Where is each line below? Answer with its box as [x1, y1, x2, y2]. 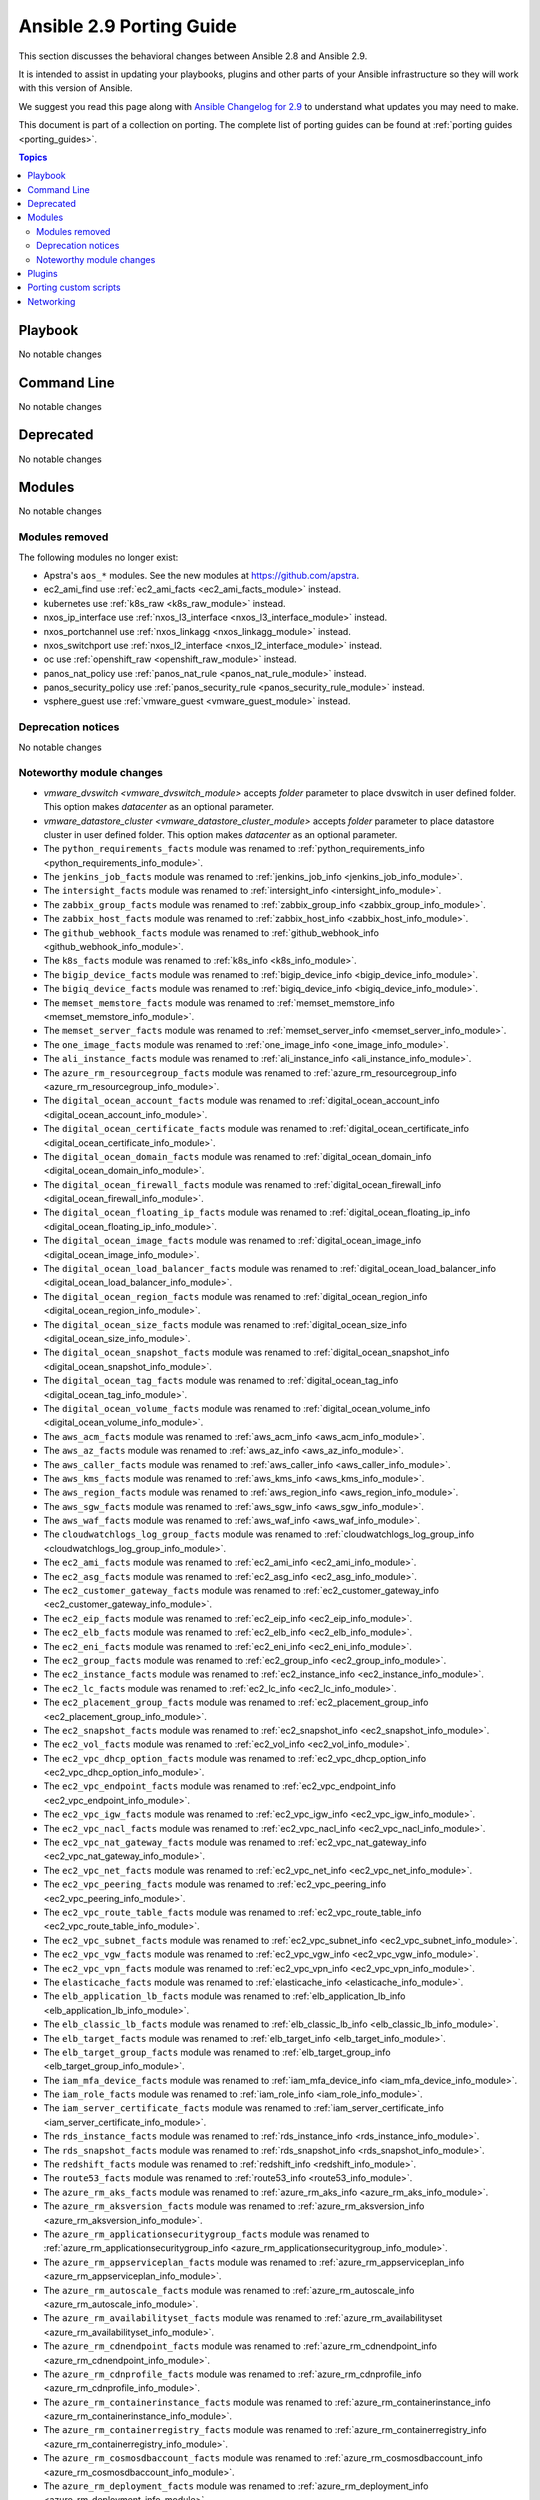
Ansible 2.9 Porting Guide [18, 15, 237, 37]
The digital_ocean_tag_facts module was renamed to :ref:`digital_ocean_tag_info [43, 1375, 399, 1387]
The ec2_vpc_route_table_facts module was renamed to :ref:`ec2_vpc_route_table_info [43, 1906, 422, 1918]
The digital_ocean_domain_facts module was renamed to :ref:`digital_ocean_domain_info [43, 1150, 432, 1162]
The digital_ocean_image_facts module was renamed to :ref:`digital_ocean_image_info [43, 1235, 422, 1247]
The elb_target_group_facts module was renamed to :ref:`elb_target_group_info [43, 2046, 391, 2058]
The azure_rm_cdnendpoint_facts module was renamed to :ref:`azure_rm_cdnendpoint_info [43, 2340, 437, 2352]
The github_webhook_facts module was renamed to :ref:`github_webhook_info [43, 926, 380, 939]
